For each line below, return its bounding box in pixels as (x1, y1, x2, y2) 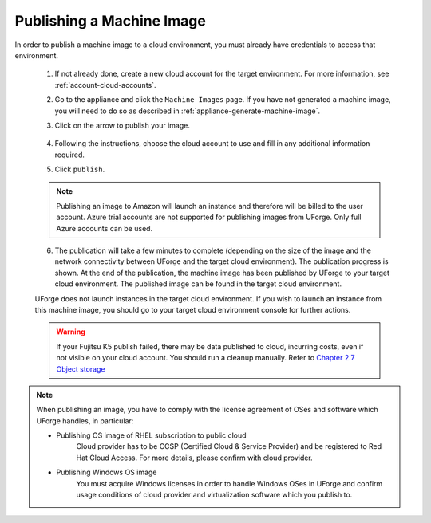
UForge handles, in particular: (36, 415, 134, 426)
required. (54, 150, 85, 159)
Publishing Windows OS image (56, 467, 157, 478)
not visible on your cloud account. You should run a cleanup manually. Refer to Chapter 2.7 (56, 353, 355, 363)
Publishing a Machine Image (14, 12, 207, 29)
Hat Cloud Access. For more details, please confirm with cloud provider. (76, 453, 313, 462)
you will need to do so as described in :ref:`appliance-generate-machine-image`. (54, 106, 321, 116)
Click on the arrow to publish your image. (54, 120, 191, 130)
